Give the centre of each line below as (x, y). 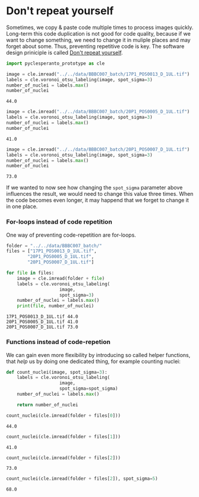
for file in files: (30, 273)
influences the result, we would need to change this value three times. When (100, 194)
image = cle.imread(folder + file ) (61, 278)
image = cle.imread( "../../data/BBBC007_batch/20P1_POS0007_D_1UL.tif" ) (98, 149)
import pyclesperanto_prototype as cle (56, 63)
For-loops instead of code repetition (59, 222)
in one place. (22, 206)
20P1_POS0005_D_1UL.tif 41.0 (42, 322)
